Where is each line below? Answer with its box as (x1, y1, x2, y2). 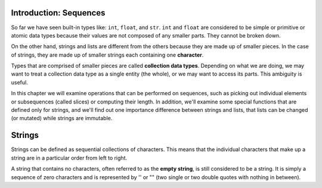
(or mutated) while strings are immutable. (11, 115, 113, 122)
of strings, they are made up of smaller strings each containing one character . (11, 51, 204, 58)
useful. (11, 79, 28, 86)
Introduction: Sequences (11, 8, 106, 18)
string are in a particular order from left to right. (11, 154, 128, 161)
